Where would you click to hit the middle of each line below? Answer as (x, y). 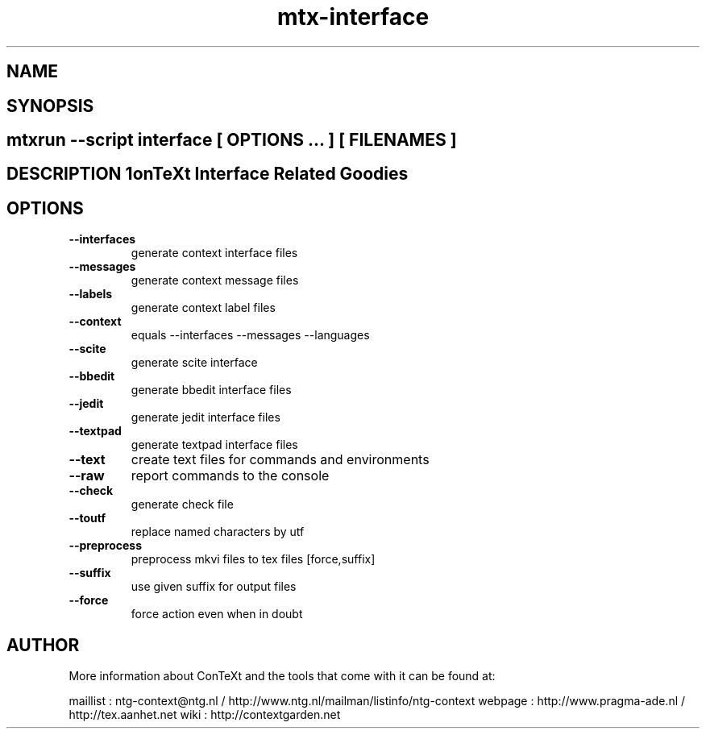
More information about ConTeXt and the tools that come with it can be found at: (282, 676)
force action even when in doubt (217, 614)
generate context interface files (214, 253)
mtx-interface (353, 17)
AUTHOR (43, 645)
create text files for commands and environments (280, 460)
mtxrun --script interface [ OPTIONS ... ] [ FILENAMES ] (232, 140)
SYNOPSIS (50, 106)
